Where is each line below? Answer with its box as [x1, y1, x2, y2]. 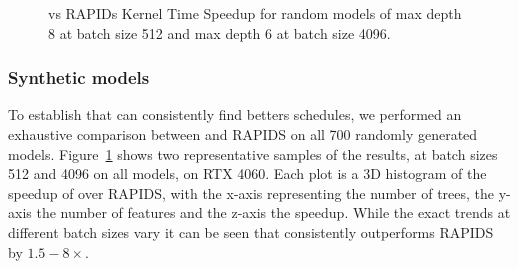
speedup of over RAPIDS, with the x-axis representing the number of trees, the [8, 182, 495, 203]
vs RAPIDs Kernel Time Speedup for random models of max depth [48, 3, 462, 23]
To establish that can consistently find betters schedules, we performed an [8, 104, 462, 125]
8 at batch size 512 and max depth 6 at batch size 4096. [48, 22, 391, 43]
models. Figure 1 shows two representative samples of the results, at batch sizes [8, 143, 498, 164]
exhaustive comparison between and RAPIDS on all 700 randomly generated [8, 124, 478, 144]
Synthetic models [8, 65, 150, 90]
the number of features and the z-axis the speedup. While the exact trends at [36, 202, 511, 223]
